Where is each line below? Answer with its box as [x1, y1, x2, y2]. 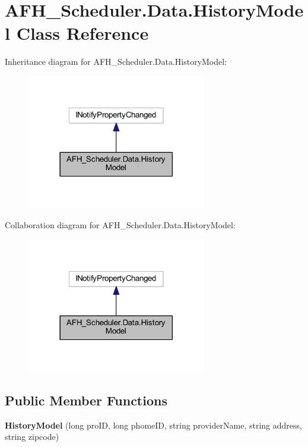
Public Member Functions [5, 391, 167, 409]
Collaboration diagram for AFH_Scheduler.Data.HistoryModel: [5, 218, 236, 231]
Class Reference [16, 21, 149, 45]
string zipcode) [5, 430, 59, 443]
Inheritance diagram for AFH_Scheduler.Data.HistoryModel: [5, 55, 227, 68]
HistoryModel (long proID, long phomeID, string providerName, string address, [5, 418, 302, 431]
